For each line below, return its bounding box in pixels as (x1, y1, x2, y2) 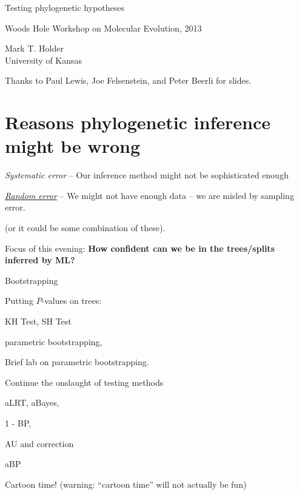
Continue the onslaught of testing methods (5, 375, 164, 388)
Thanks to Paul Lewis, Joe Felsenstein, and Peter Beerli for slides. (5, 74, 252, 87)
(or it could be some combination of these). (5, 221, 166, 234)
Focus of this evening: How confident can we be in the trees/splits (5, 241, 275, 254)
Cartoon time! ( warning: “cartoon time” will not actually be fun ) (5, 477, 247, 490)
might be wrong (5, 133, 140, 158)
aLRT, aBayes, (5, 396, 59, 409)
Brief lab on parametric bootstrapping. (5, 355, 149, 368)
